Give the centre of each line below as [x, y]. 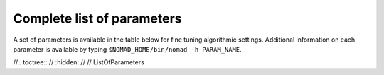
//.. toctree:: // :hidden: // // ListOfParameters [79, 62]
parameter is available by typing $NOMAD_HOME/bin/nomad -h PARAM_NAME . [127, 49]
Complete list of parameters [97, 18]
